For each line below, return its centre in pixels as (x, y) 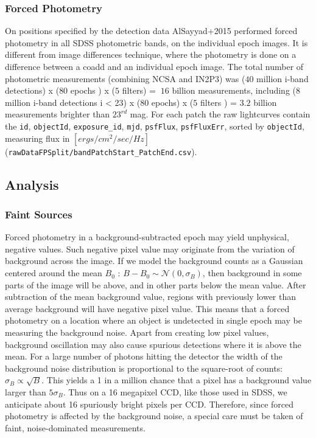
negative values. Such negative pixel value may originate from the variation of (150, 249)
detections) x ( (32, 90)
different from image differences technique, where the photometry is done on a (151, 54)
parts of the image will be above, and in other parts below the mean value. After (156, 284)
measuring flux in (37, 138)
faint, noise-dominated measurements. (75, 427)
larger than (26, 392)
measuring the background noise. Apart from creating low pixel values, (137, 332)
